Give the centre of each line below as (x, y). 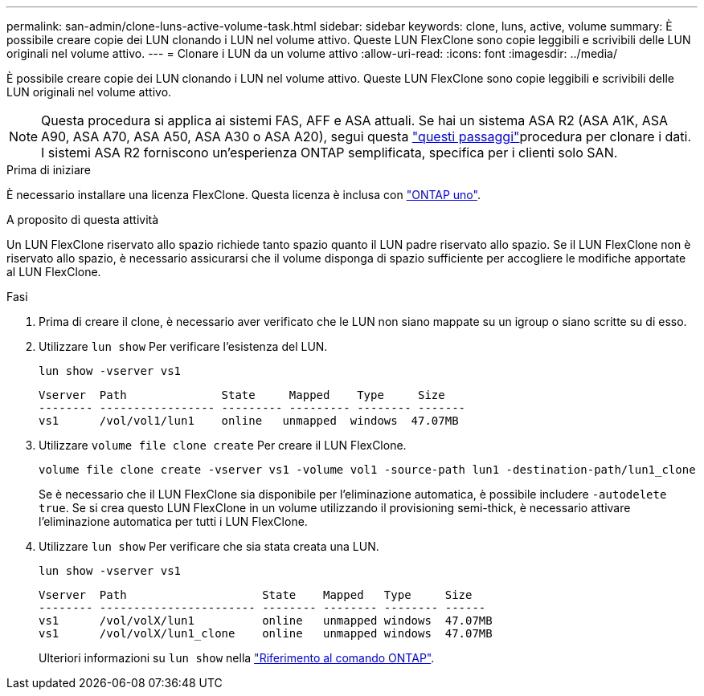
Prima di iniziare (49, 170)
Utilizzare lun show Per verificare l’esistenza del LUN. (183, 346)
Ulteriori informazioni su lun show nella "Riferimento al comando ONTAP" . (237, 658)
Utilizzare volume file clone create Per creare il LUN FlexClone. (223, 445)
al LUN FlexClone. (54, 272)
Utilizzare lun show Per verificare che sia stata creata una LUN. (209, 546)
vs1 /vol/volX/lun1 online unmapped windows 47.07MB (266, 621)
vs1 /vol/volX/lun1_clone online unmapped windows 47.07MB (266, 633)
